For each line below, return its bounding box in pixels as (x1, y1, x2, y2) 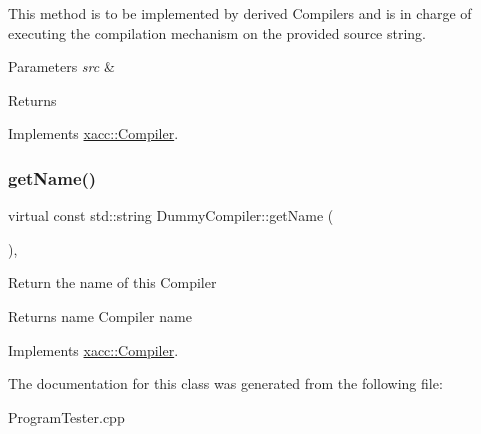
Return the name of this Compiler (8, 272, 217, 293)
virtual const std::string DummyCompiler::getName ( (8, 205, 334, 226)
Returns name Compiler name (8, 305, 192, 326)
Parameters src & (8, 56, 115, 77)
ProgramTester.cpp (8, 406, 125, 427)
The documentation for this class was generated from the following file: (8, 373, 443, 394)
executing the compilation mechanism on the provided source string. (8, 22, 427, 43)
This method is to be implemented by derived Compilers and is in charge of (8, 3, 472, 23)
